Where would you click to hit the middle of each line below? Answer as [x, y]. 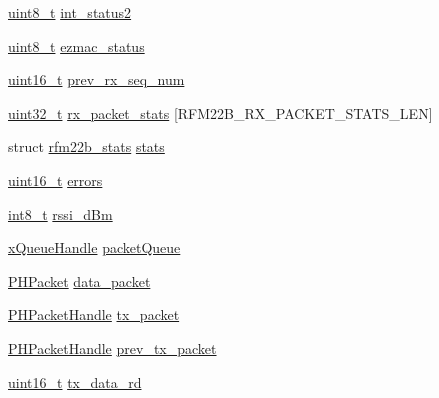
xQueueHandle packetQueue [94, 247]
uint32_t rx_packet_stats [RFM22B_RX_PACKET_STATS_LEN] [220, 112]
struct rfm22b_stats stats [86, 146]
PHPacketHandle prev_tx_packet [112, 347]
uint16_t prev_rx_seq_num [96, 79]
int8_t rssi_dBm [60, 213]
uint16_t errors [55, 179]
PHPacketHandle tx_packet [94, 314]
